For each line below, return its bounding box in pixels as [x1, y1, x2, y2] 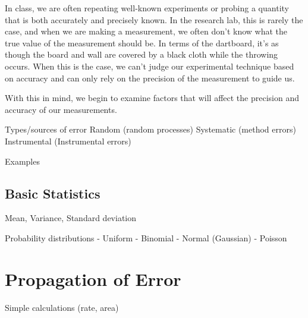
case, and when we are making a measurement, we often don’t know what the [5, 25, 288, 37]
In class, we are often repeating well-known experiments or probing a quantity [5, 2, 289, 14]
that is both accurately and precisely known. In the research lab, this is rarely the [5, 13, 303, 26]
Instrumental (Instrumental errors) [5, 134, 131, 147]
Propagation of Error [5, 266, 181, 291]
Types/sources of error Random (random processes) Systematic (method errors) [5, 123, 296, 136]
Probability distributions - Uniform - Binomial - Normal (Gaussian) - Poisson [5, 231, 287, 244]
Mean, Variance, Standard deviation [5, 212, 137, 224]
